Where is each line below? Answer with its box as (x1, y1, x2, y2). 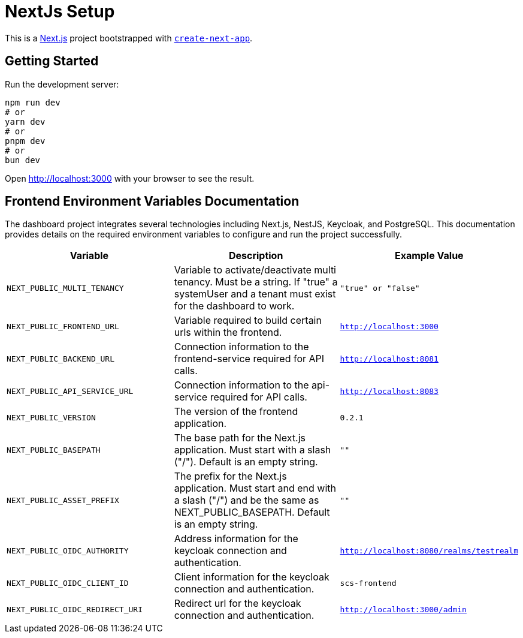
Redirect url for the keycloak (174, 597, 301, 610)
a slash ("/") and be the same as (174, 494, 319, 507)
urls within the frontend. (174, 326, 282, 339)
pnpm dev (5, 136, 46, 146)
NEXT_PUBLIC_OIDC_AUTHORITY (7, 546, 129, 555)
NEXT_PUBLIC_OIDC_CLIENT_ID (7, 578, 129, 588)
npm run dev (5, 97, 61, 107)
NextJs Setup (5, 1, 115, 22)
